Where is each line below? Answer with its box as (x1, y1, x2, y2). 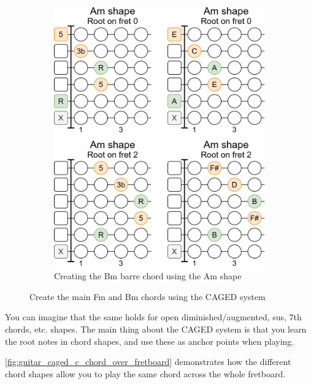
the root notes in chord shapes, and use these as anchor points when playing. (5, 334, 294, 347)
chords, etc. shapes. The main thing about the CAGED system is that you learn (5, 322, 307, 335)
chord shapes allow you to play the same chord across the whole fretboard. (5, 367, 286, 380)
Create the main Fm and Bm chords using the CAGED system (29, 290, 266, 303)
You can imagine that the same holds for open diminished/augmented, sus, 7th (5, 311, 302, 323)
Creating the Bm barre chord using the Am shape (54, 269, 242, 282)
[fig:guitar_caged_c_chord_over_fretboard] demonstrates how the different (5, 355, 291, 368)
